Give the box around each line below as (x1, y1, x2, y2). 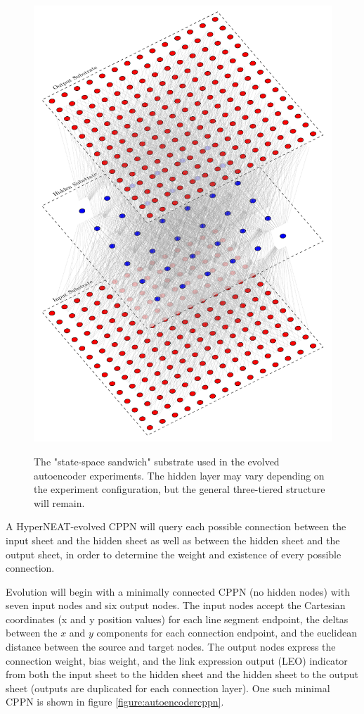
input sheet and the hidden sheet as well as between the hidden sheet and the (6, 532, 340, 547)
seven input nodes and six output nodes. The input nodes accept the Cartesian (6, 598, 346, 613)
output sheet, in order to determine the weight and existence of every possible (6, 546, 342, 561)
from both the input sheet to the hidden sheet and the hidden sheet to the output (6, 667, 358, 682)
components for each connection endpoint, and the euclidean (96, 625, 357, 640)
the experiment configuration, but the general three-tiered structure (34, 482, 325, 496)
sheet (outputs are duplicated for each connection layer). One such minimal (6, 680, 330, 695)
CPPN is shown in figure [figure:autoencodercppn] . (6, 694, 224, 709)
